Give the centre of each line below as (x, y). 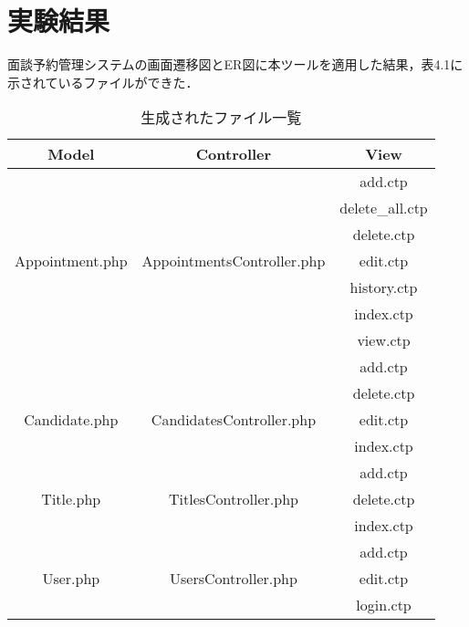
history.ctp (384, 287)
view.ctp (384, 340)
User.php (71, 579)
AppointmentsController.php (234, 261)
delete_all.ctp (384, 208)
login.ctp (384, 605)
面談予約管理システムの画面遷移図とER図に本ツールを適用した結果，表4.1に (235, 64)
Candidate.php (71, 420)
